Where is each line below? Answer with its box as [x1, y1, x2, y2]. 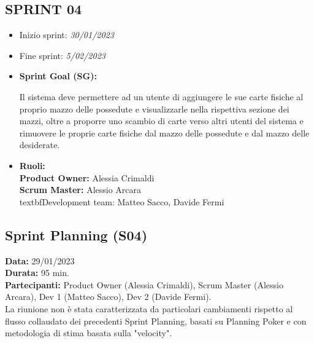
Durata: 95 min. [5, 266, 69, 279]
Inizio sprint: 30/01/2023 [19, 28, 114, 41]
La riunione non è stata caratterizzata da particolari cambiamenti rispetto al [5, 302, 293, 315]
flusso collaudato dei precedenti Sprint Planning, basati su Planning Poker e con [5, 314, 307, 327]
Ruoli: [19, 159, 45, 171]
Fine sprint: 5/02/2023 [19, 49, 105, 61]
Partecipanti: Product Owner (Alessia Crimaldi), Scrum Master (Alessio [5, 278, 283, 291]
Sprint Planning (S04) [5, 225, 148, 244]
